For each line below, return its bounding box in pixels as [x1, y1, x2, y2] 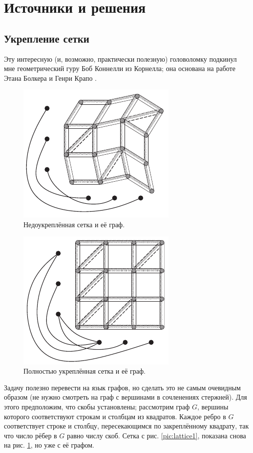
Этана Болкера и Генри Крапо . [4, 72, 97, 83]
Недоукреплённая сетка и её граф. [23, 219, 125, 229]
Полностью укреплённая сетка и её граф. [23, 366, 146, 376]
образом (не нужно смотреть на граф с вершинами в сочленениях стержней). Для [4, 392, 247, 402]
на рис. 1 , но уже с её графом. [4, 440, 95, 450]
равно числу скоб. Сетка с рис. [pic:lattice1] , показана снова [67, 430, 246, 440]
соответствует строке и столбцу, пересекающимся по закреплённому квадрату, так [4, 421, 249, 431]
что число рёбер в [4, 430, 57, 440]
